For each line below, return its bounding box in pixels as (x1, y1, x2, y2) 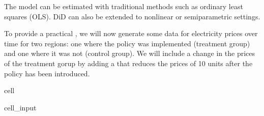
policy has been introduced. (4, 68, 90, 78)
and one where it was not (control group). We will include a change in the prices (4, 48, 255, 59)
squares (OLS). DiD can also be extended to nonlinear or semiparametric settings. (4, 11, 260, 21)
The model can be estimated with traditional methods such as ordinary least (4, 1, 243, 11)
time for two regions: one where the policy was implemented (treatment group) (4, 38, 250, 48)
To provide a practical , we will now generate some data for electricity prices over (4, 28, 258, 39)
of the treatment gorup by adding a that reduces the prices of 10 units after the (4, 57, 253, 68)
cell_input (4, 102, 37, 112)
